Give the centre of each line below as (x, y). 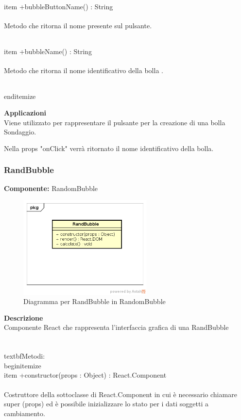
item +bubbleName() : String (48, 51)
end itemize (20, 96)
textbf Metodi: (25, 356)
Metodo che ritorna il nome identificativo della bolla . (84, 70)
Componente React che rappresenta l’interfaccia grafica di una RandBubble (116, 327)
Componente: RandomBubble (51, 188)
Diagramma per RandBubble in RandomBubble (95, 301)
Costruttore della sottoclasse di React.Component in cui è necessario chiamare (120, 394)
